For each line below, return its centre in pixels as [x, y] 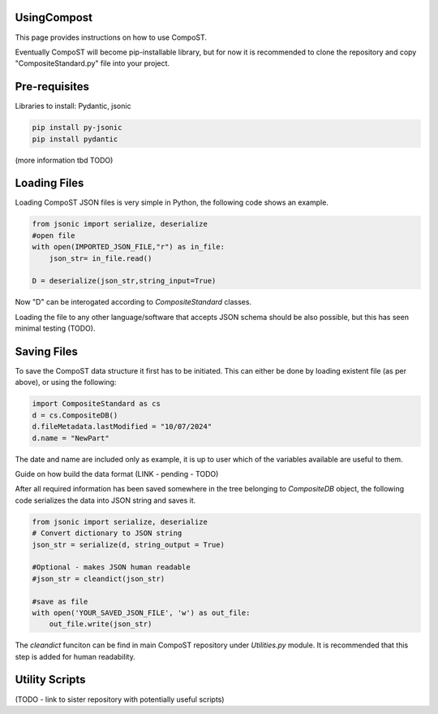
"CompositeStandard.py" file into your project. [92, 63]
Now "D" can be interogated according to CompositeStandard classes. [133, 302]
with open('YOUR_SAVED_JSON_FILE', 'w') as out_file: [141, 612]
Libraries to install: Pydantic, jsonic [73, 106]
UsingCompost [54, 17]
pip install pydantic [75, 139]
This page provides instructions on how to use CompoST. [111, 37]
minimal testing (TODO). [55, 328]
